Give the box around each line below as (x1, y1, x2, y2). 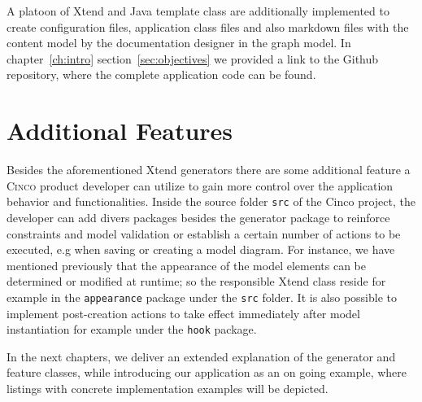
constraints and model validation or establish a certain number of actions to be (7, 225, 401, 242)
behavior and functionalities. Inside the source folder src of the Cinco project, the (7, 193, 415, 210)
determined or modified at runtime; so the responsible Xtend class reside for (7, 273, 386, 290)
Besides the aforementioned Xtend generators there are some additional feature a (7, 161, 411, 178)
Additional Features (7, 114, 233, 147)
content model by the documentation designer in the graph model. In (7, 34, 351, 51)
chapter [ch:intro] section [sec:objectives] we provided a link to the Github (7, 50, 379, 67)
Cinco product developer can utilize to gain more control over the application (7, 177, 394, 194)
